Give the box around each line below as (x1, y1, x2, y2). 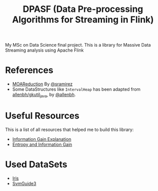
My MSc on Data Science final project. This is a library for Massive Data (5, 42, 151, 48)
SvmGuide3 (12, 180, 37, 187)
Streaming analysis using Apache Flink (5, 47, 84, 53)
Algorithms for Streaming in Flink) (12, 14, 154, 25)
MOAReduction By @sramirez (12, 81, 73, 87)
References (5, 64, 53, 76)
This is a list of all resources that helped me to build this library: (5, 127, 134, 132)
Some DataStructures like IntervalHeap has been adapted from (12, 86, 141, 92)
